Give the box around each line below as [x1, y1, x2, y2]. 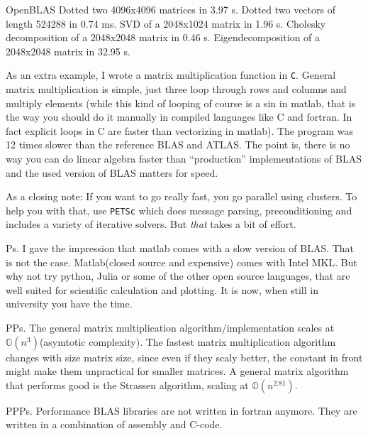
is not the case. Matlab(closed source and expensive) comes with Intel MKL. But [6, 254, 357, 269]
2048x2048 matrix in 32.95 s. [6, 43, 130, 58]
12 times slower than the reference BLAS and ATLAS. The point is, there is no [6, 137, 350, 152]
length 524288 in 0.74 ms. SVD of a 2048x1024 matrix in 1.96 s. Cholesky [6, 16, 326, 31]
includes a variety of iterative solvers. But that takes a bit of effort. [6, 217, 296, 231]
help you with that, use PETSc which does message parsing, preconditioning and [6, 202, 352, 217]
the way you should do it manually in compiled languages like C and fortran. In [6, 109, 352, 124]
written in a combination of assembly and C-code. [6, 417, 223, 432]
